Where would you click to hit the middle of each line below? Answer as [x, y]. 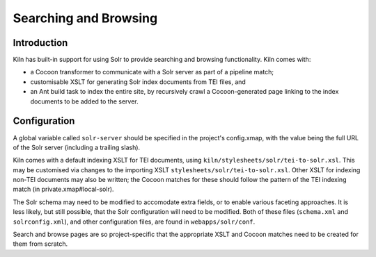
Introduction [40, 43]
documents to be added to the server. [84, 101]
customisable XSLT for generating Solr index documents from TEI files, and [138, 82]
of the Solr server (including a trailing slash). [77, 147]
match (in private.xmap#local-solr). [63, 189]
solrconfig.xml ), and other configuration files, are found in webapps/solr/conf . [134, 222]
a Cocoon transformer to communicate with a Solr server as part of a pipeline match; [152, 72]
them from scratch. [40, 244]
